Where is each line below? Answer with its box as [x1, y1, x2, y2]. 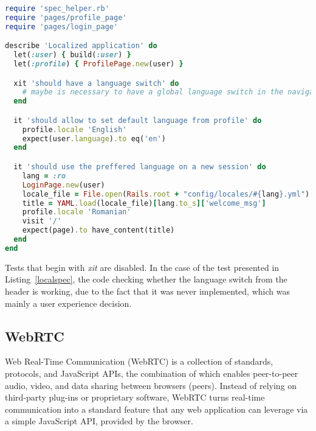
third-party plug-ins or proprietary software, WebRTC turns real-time [5, 391, 265, 404]
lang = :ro [22, 171, 66, 180]
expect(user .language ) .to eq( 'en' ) [22, 134, 166, 143]
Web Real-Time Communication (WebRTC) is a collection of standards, [5, 355, 273, 368]
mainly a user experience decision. [5, 296, 132, 309]
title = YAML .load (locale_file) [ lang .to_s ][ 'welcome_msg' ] [22, 198, 266, 208]
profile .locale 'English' [22, 125, 127, 134]
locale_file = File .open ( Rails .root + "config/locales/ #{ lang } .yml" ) [22, 189, 310, 198]
